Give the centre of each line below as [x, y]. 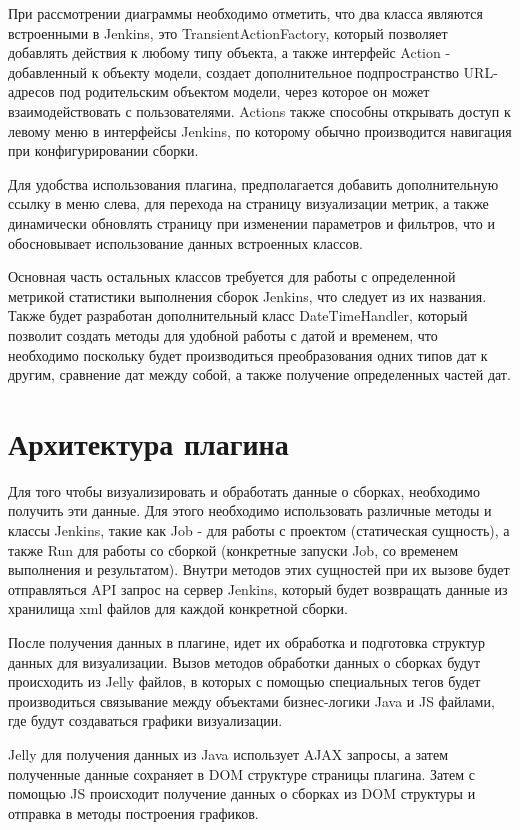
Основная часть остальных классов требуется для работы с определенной [232, 276]
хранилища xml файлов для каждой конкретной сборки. [178, 608]
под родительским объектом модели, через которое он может [244, 91]
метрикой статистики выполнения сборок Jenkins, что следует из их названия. [247, 295]
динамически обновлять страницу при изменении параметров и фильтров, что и [252, 222]
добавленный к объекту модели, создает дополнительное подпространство [233, 71]
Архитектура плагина [148, 442]
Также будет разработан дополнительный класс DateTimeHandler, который [238, 315]
